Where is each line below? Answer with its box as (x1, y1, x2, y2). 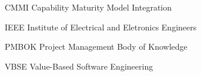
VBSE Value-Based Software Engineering (5, 60, 153, 72)
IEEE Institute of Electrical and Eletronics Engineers (5, 20, 197, 33)
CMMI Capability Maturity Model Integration (5, 1, 172, 13)
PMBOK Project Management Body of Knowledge (5, 40, 187, 53)
